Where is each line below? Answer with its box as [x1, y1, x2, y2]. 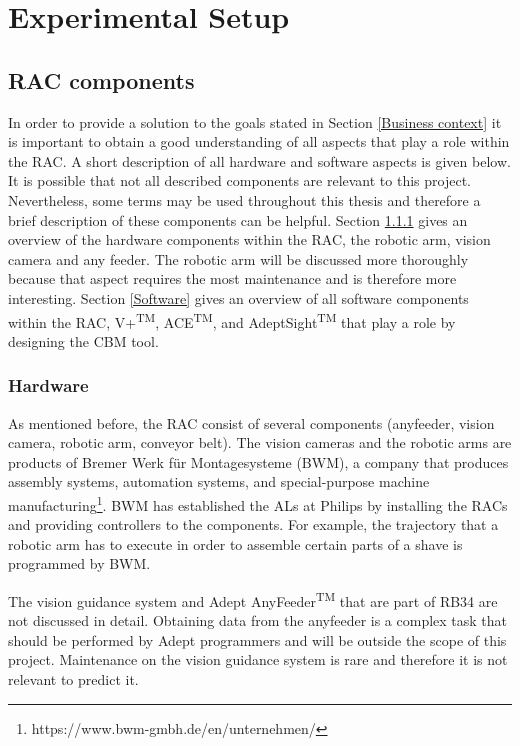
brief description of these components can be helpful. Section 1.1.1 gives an [8, 209, 468, 230]
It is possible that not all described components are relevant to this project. [8, 170, 471, 191]
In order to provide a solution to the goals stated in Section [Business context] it [8, 111, 502, 132]
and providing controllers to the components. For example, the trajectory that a [8, 514, 499, 535]
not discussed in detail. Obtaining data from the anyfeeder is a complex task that [8, 610, 508, 631]
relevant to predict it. [8, 669, 139, 690]
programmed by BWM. [8, 553, 151, 574]
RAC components [8, 64, 195, 95]
